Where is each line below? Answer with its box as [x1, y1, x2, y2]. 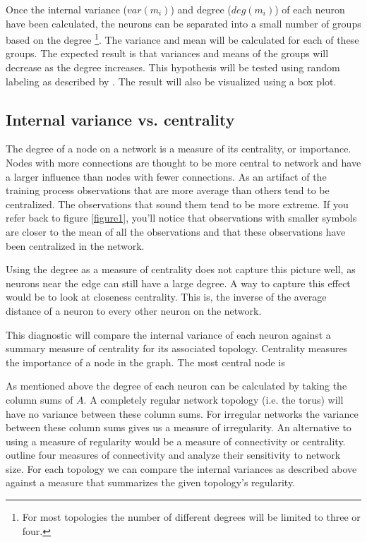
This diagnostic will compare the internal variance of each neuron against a [6, 327, 331, 342]
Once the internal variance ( [6, 2, 127, 16]
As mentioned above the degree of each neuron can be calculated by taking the [6, 378, 347, 393]
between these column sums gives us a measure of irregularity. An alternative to [6, 420, 351, 435]
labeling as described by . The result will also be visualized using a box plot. [6, 73, 337, 88]
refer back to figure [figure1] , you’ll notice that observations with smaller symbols [6, 210, 357, 225]
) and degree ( [170, 2, 231, 16]
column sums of [6, 392, 73, 406]
